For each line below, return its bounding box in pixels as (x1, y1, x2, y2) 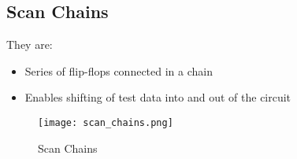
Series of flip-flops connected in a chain (24, 62, 213, 79)
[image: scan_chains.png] (38, 116, 173, 128)
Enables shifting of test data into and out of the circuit (24, 89, 291, 105)
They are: (6, 36, 53, 53)
